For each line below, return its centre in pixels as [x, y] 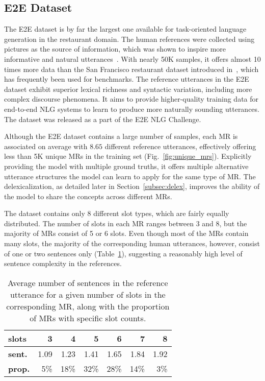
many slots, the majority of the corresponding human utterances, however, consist [132, 243]
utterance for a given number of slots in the [88, 294]
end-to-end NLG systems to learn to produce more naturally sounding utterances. [132, 109]
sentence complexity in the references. [63, 263]
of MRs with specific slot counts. [88, 318]
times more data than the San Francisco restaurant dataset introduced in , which [131, 69]
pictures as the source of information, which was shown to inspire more [115, 49]
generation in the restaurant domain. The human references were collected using [129, 39]
